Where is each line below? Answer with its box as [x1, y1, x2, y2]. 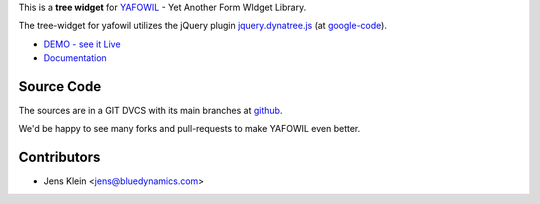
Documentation [43, 52, 107, 64]
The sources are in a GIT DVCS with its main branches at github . [18, 105, 283, 117]
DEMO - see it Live [43, 38, 121, 50]
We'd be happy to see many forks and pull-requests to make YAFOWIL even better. [18, 123, 361, 135]
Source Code [18, 78, 102, 95]
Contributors [18, 149, 101, 166]
